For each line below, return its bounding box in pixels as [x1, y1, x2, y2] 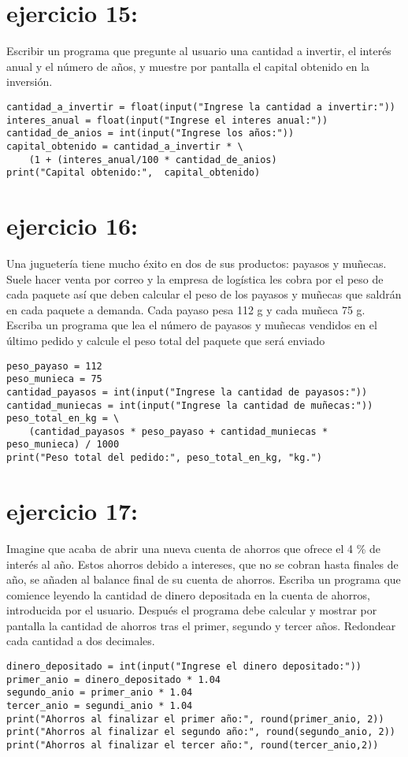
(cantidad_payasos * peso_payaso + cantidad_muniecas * [28, 425, 328, 437]
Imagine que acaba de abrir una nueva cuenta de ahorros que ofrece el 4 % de [6, 540, 381, 556]
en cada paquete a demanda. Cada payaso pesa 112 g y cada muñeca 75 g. [6, 301, 365, 317]
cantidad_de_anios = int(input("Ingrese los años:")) [6, 128, 295, 139]
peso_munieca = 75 [6, 373, 102, 385]
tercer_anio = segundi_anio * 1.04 [6, 700, 193, 712]
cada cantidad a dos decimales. [6, 633, 155, 649]
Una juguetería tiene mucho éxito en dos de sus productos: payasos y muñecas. [6, 254, 387, 271]
